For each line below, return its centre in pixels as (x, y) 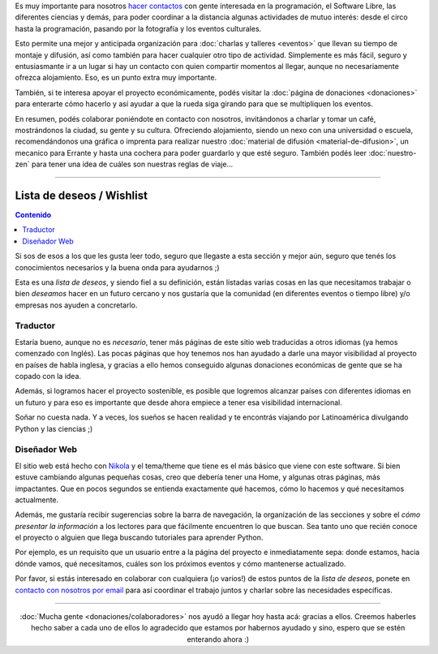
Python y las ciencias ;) (54, 428)
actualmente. (37, 500)
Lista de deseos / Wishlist (81, 195)
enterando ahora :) (218, 639)
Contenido (33, 214)
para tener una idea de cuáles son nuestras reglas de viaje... (132, 164)
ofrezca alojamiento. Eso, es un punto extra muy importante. (116, 78)
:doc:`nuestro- (392, 153)
